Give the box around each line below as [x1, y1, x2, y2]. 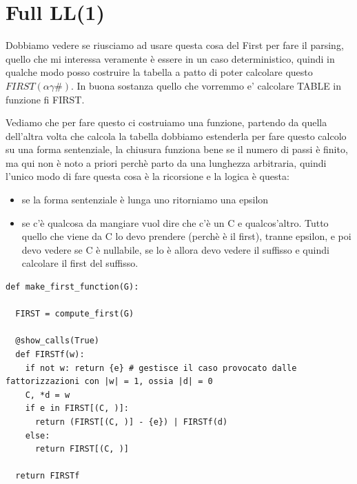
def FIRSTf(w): [15, 350, 85, 359]
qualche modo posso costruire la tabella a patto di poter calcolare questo [6, 65, 313, 79]
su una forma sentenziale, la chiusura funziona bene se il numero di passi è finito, [6, 142, 348, 157]
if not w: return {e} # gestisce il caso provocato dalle [25, 363, 297, 373]
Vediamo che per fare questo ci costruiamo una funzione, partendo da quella [6, 115, 327, 130]
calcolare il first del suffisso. [21, 256, 139, 270]
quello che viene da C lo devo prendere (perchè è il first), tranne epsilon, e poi [21, 229, 351, 243]
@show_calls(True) [15, 336, 100, 346]
